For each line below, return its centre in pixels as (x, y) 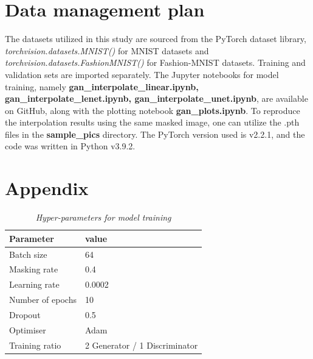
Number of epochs (43, 300)
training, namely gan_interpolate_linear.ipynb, (102, 86)
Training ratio (35, 345)
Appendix (47, 188)
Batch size (28, 254)
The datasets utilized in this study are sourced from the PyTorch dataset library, (156, 39)
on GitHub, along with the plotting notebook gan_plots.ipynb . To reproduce (153, 110)
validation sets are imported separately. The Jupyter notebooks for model (142, 74)
